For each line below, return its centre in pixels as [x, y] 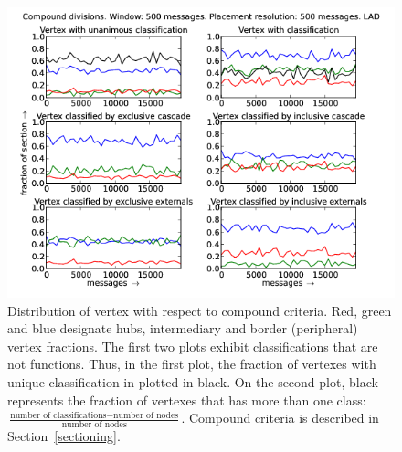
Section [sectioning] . [64, 435]
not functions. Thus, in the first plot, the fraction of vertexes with [192, 364]
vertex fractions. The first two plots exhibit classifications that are [193, 346]
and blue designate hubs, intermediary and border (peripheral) [183, 328]
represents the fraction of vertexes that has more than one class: [187, 399]
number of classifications [58, 415]
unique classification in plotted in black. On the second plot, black [193, 381]
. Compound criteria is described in [280, 418]
